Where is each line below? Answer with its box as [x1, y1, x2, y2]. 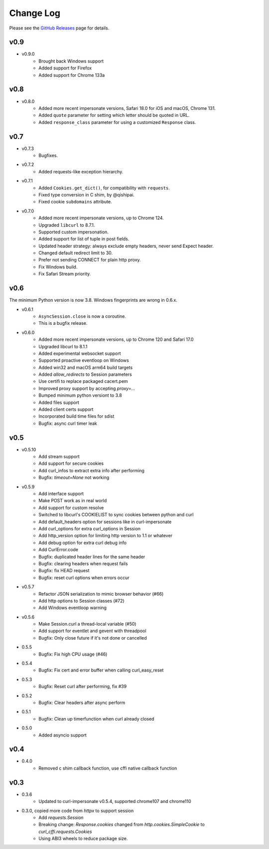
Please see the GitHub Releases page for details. [9, 25, 110, 31]
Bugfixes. [38, 152, 58, 158]
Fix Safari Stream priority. [38, 271, 91, 277]
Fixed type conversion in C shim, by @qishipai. [38, 191, 134, 197]
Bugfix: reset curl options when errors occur [38, 575, 130, 581]
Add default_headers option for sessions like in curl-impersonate [38, 519, 172, 525]
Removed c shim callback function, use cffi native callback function [38, 765, 177, 771]
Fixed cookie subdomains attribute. [38, 199, 112, 205]
